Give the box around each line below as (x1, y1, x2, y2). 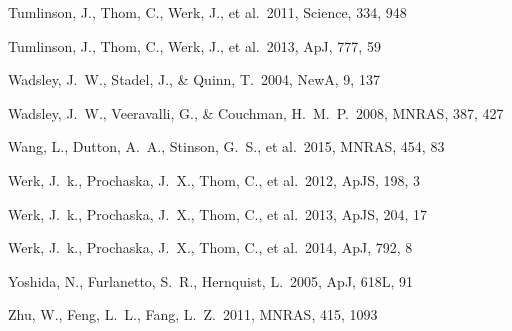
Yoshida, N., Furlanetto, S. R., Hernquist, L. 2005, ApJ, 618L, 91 (8, 270, 413, 291)
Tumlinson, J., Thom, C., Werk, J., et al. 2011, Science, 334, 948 (8, 2, 407, 22)
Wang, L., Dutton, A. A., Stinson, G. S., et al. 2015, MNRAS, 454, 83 (8, 136, 445, 157)
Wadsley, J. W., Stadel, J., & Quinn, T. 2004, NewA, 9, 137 (8, 69, 380, 90)
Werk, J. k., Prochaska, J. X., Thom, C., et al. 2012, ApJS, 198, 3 (8, 169, 421, 190)
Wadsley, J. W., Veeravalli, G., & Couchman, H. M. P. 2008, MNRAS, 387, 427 (8, 102, 504, 123)
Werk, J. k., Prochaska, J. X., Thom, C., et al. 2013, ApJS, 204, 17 (8, 203, 428, 224)
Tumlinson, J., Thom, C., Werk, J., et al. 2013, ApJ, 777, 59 (8, 35, 381, 56)
